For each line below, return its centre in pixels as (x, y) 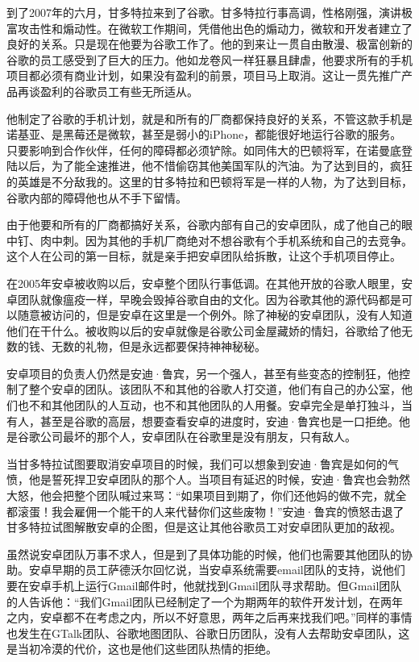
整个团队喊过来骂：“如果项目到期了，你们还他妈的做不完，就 (234, 495)
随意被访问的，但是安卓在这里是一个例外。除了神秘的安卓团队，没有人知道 (215, 315)
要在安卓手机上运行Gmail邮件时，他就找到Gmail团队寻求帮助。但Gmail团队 (204, 585)
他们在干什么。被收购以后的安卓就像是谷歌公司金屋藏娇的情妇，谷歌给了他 (204, 330)
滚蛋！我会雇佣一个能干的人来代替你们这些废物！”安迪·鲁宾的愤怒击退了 (211, 511)
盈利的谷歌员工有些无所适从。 (119, 91)
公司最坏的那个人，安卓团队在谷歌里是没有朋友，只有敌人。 (198, 437)
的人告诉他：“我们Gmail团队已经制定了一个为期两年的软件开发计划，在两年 (205, 601)
